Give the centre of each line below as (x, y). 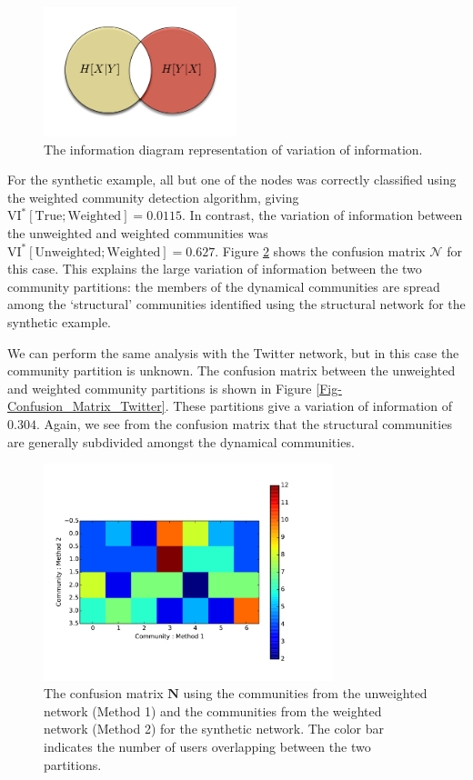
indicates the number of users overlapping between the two (207, 746)
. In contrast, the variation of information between (322, 215)
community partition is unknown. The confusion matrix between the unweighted (231, 370)
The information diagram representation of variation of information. (233, 149)
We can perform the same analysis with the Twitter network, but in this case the (233, 352)
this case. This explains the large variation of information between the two (215, 269)
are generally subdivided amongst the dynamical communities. (181, 441)
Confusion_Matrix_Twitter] (86, 406)
